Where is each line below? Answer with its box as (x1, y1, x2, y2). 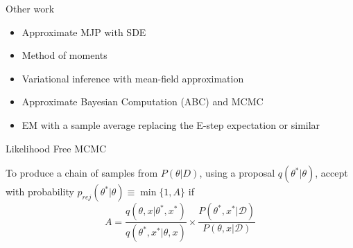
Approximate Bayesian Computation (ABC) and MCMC (21, 94, 264, 109)
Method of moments (21, 48, 107, 62)
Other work (6, 1, 55, 15)
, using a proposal (199, 166, 275, 180)
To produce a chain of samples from (6, 166, 158, 180)
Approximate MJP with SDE (21, 24, 146, 39)
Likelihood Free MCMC (6, 141, 107, 155)
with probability (6, 184, 74, 199)
